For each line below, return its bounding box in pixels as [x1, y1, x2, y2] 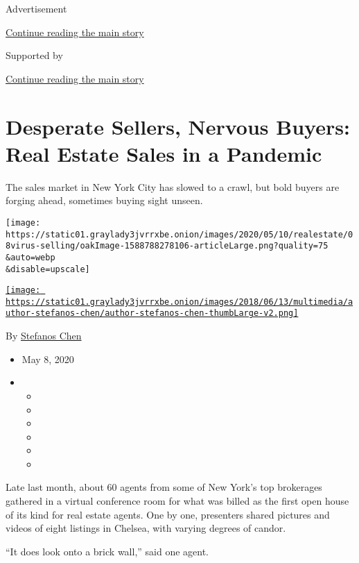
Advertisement [6, 1, 67, 15]
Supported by [6, 48, 63, 62]
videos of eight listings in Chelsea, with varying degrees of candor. [6, 521, 286, 535]
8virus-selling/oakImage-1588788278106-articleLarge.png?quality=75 [6, 241, 329, 251]
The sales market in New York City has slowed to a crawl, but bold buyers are [6, 179, 340, 194]
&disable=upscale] [6, 264, 90, 274]
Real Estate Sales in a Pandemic [6, 139, 322, 167]
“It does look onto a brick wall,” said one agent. [6, 544, 209, 558]
